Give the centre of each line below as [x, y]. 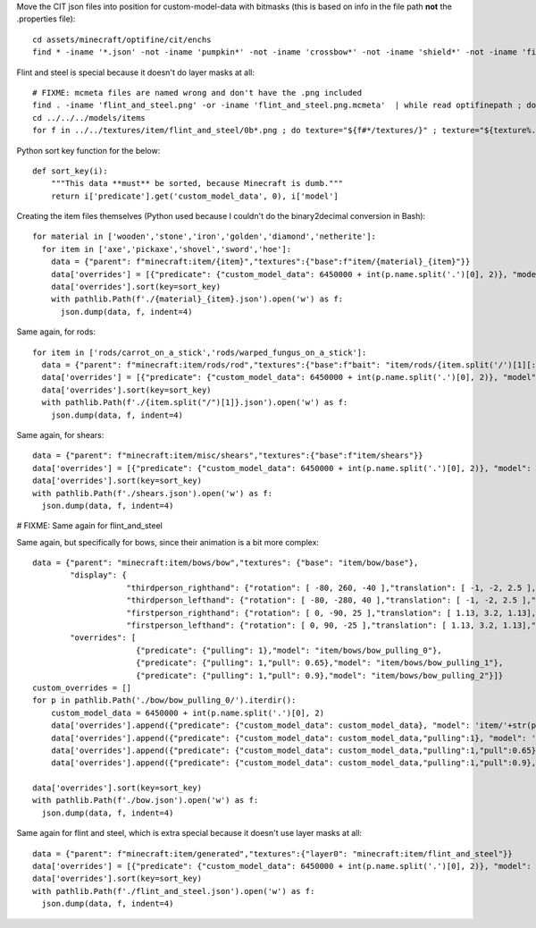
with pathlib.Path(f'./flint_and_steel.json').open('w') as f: [174, 891]
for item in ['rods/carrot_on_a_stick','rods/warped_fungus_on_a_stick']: [200, 352]
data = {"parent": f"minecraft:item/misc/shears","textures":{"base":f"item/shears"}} [228, 456]
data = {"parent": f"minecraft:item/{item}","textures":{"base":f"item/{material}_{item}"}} [260, 262]
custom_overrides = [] [82, 688]
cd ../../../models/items [89, 118]
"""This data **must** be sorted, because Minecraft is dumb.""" [197, 184]
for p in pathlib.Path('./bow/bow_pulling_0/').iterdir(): [164, 700]
